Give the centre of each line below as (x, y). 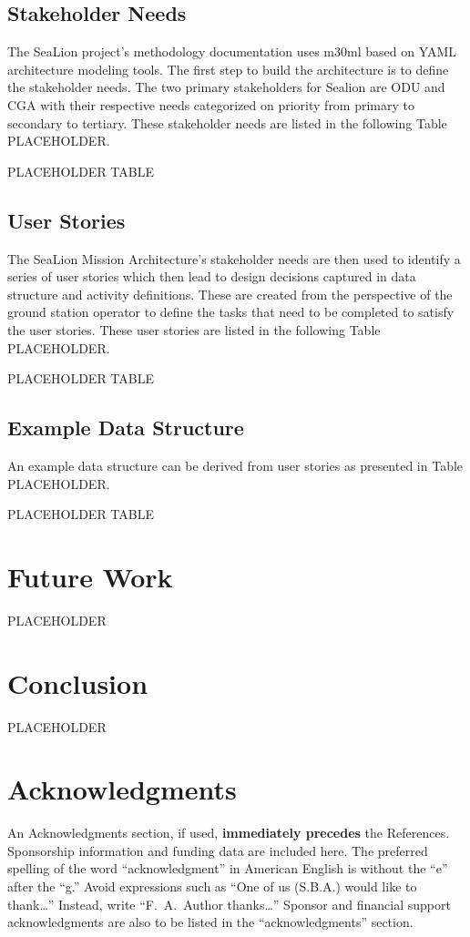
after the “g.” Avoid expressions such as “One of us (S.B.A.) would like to (212, 886)
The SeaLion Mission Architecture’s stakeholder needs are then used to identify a (234, 258)
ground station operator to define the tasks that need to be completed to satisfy (231, 312)
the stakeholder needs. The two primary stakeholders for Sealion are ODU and (226, 87)
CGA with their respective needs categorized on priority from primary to (211, 104)
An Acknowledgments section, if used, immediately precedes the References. (229, 833)
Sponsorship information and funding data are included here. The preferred (218, 850)
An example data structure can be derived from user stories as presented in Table (235, 465)
